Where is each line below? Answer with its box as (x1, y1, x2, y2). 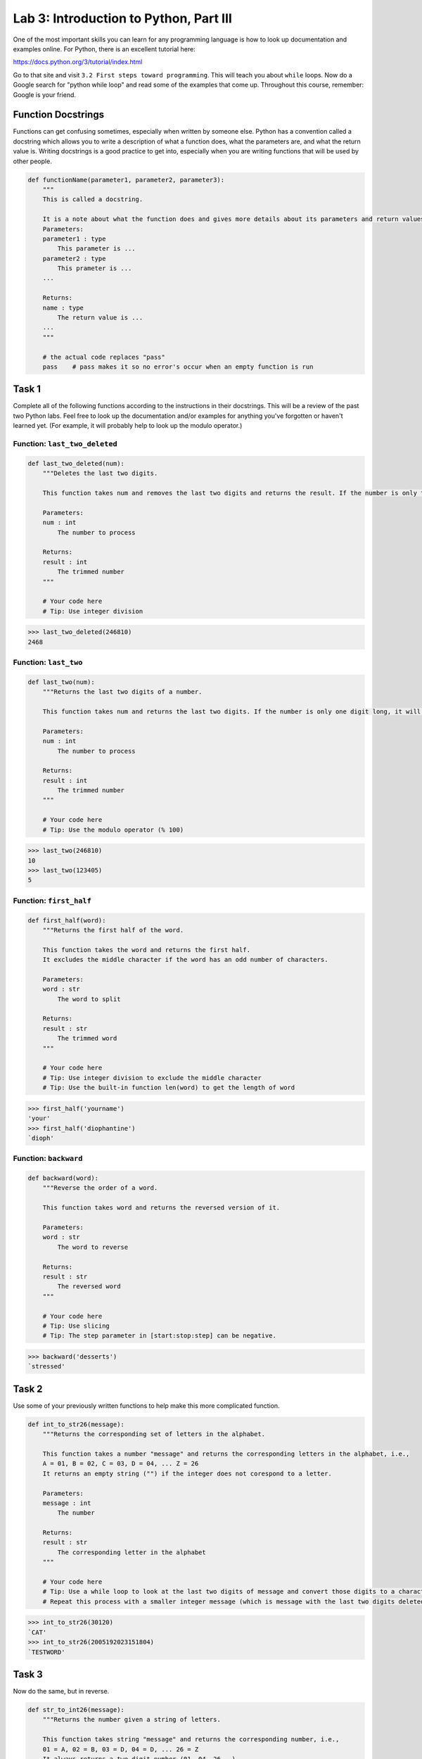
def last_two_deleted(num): (27, 459, 124, 467)
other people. (13, 157, 52, 165)
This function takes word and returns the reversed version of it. (42, 1204, 281, 1212)
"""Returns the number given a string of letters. (42, 1715, 221, 1724)
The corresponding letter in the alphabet (57, 1548, 207, 1556)
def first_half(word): (27, 916, 106, 925)
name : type (42, 303, 84, 312)
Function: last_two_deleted (13, 439, 117, 449)
